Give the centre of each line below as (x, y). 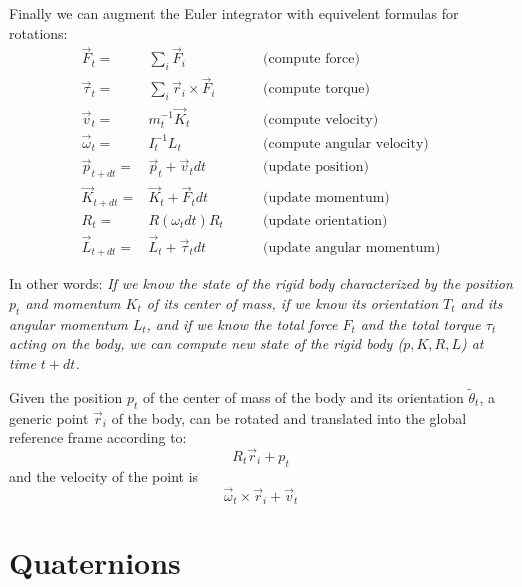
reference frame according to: (98, 437)
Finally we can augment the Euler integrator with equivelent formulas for (234, 13)
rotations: (38, 32)
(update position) (316, 167)
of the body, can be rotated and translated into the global (289, 417)
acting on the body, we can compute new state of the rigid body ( (206, 343)
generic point (49, 417)
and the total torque (420, 323)
